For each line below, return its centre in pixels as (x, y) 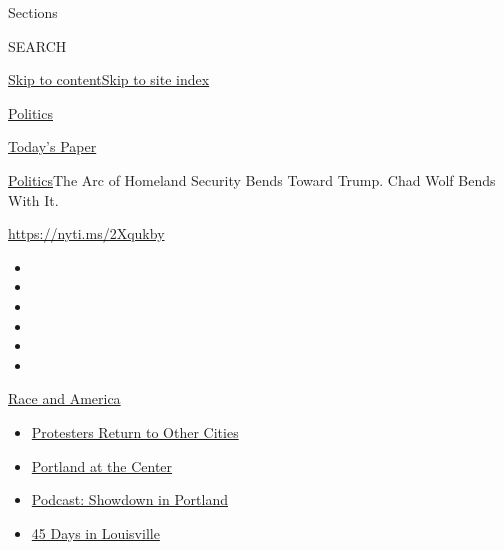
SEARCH (37, 45)
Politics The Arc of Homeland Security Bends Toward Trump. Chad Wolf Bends (252, 179)
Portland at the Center (102, 465)
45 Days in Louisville (95, 532)
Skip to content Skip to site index (109, 79)
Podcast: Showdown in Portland (129, 499)
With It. (33, 199)
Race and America (64, 398)
